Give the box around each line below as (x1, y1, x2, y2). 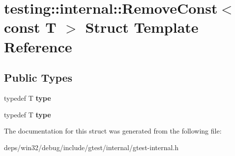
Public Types (4, 70, 73, 85)
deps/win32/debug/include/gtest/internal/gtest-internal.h (4, 142, 179, 152)
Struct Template (85, 17, 199, 37)
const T (4, 17, 57, 37)
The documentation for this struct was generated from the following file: (4, 126, 222, 136)
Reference (4, 36, 72, 56)
